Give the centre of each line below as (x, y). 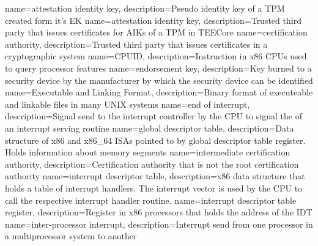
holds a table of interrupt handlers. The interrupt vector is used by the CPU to (154, 188)
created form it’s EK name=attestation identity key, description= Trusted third (153, 20)
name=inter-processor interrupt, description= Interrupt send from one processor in (159, 224)
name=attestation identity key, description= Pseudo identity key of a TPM (145, 8)
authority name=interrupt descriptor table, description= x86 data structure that (155, 176)
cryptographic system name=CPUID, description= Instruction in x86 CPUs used (156, 56)
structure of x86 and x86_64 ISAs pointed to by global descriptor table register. (155, 140)
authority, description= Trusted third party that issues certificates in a (136, 44)
